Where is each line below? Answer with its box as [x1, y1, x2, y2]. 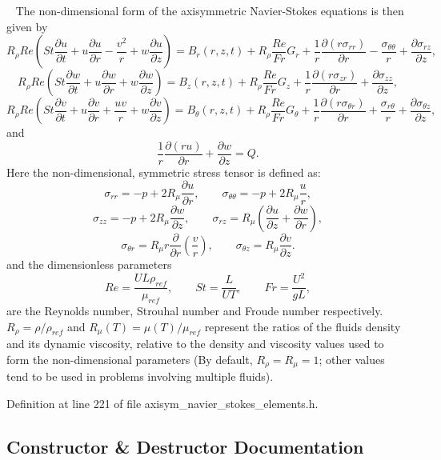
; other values [319, 350, 385, 367]
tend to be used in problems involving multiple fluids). [6, 368, 274, 385]
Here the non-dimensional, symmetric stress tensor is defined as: [6, 163, 321, 180]
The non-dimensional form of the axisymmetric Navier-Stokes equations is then [15, 2, 404, 18]
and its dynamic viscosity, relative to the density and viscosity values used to [6, 334, 384, 351]
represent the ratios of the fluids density [204, 318, 401, 334]
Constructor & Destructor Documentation [6, 434, 364, 458]
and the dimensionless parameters [6, 255, 172, 272]
